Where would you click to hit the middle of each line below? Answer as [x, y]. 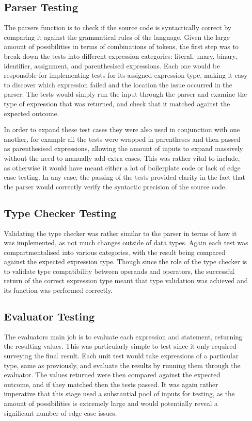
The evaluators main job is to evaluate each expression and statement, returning [123, 336]
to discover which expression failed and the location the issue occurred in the [118, 84]
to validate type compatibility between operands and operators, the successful [119, 271]
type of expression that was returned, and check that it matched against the [117, 103]
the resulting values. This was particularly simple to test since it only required [120, 346]
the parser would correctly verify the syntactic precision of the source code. [116, 186]
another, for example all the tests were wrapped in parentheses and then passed [122, 139]
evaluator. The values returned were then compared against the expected [112, 375]
